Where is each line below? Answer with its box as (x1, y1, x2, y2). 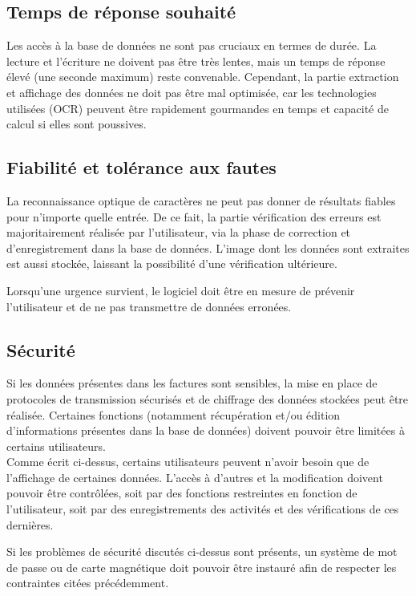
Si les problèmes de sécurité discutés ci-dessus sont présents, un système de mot (6, 543, 398, 560)
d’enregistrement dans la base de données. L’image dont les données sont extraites (6, 239, 410, 256)
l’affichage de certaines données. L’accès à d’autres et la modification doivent (6, 468, 383, 485)
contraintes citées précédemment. (6, 574, 169, 591)
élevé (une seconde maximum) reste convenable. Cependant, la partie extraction (6, 68, 399, 85)
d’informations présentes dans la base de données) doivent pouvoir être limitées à (6, 422, 405, 439)
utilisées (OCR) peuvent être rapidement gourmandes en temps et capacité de (6, 99, 389, 116)
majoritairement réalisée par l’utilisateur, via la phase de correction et (6, 224, 351, 241)
